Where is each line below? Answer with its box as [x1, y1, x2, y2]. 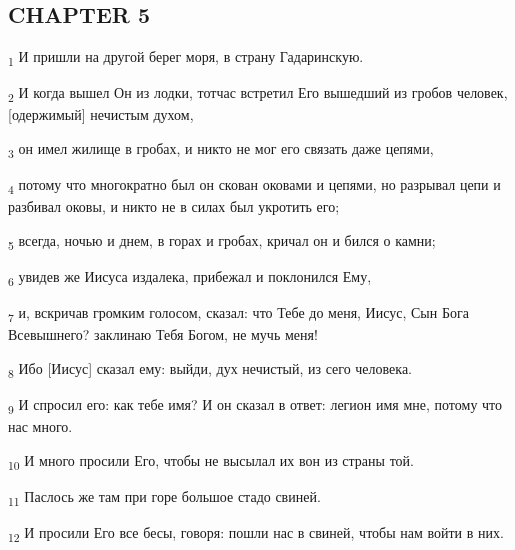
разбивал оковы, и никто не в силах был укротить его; [8, 196, 340, 217]
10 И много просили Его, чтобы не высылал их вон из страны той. [8, 449, 414, 473]
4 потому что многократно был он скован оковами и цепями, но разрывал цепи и [8, 174, 501, 197]
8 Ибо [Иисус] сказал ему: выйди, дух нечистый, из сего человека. [8, 357, 413, 381]
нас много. [8, 416, 73, 437]
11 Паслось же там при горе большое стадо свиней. [8, 485, 321, 509]
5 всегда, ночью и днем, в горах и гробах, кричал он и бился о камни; [8, 229, 436, 253]
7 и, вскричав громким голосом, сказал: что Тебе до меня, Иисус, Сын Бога [8, 302, 469, 325]
